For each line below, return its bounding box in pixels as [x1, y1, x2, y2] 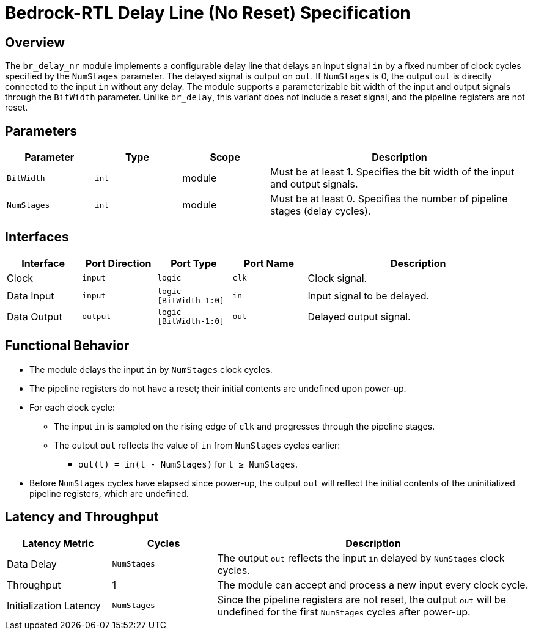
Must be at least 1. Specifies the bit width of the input [270, 166, 515, 178]
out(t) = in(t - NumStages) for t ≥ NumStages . [78, 458, 298, 469]
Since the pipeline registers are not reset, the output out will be [217, 593, 506, 606]
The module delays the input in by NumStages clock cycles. [29, 364, 273, 375]
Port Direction [85, 257, 152, 270]
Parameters [5, 123, 77, 139]
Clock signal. [307, 271, 367, 284]
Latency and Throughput [5, 509, 159, 525]
